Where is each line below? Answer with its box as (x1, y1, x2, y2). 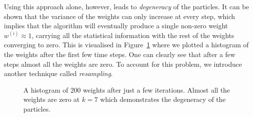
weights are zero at (23, 94, 80, 104)
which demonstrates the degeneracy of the (100, 94, 226, 104)
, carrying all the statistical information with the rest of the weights (31, 30, 234, 40)
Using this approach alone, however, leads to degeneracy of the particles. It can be (4, 1, 249, 11)
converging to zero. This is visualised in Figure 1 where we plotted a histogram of (4, 39, 249, 50)
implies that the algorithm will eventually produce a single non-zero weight (4, 20, 228, 31)
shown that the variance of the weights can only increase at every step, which (4, 11, 235, 21)
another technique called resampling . (4, 68, 113, 78)
